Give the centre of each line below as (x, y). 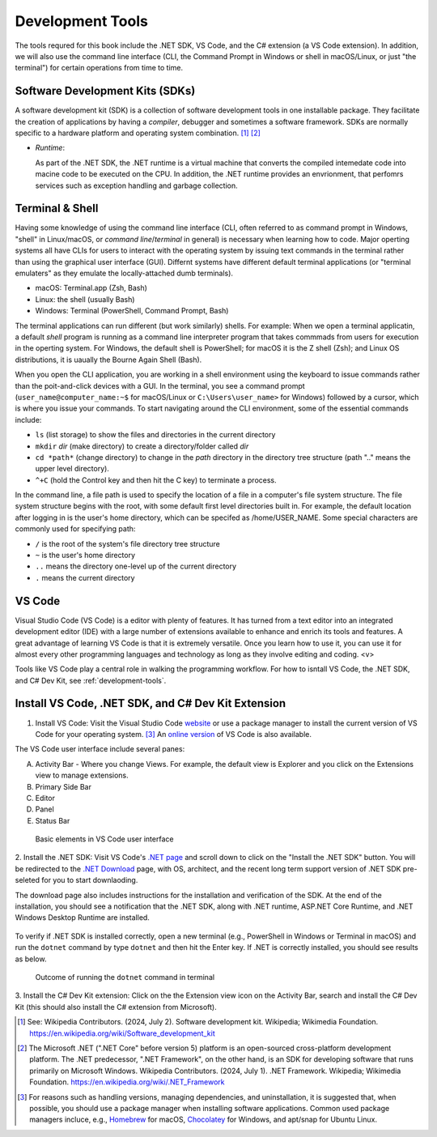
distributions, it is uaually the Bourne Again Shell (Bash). (108, 360)
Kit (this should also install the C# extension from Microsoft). (116, 1007)
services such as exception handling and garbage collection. (136, 185)
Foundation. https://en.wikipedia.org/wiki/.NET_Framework (127, 1082)
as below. (31, 959)
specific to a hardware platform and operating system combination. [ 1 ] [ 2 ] (138, 133)
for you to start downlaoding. (90, 880)
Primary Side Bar (64, 786)
